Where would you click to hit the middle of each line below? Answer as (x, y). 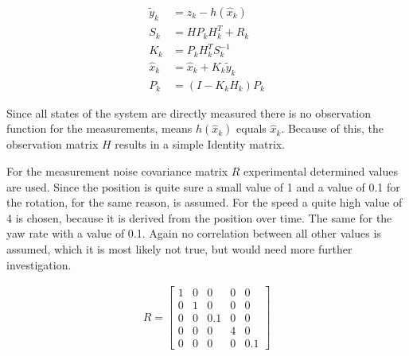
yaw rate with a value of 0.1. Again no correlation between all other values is (194, 233)
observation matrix (53, 144)
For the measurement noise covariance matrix (117, 171)
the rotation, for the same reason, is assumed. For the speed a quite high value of (204, 202)
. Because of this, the (333, 128)
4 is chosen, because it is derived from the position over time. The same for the (199, 217)
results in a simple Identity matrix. (200, 144)
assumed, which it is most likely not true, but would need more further (179, 249)
